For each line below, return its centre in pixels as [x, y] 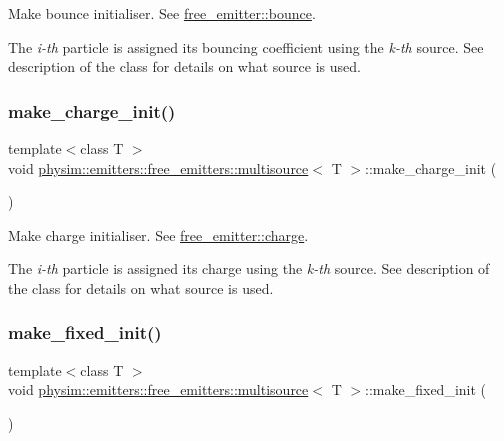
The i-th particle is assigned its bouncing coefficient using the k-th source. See [246, 46]
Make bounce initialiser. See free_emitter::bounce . [162, 13]
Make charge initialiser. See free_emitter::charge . [158, 234]
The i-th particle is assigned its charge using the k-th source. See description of [249, 268]
